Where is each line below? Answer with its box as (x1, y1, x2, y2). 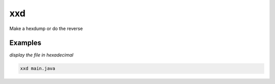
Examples (9, 39, 42, 47)
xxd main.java (20, 66, 56, 71)
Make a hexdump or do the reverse (9, 25, 83, 32)
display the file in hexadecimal (9, 52, 74, 58)
